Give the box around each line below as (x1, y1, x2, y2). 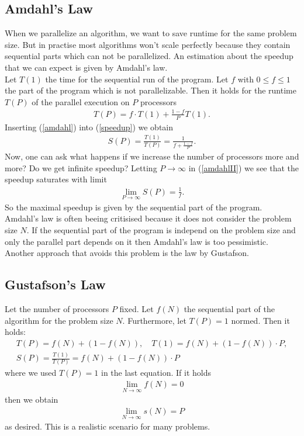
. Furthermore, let (122, 314, 186, 326)
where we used (5, 366, 57, 379)
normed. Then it (231, 314, 290, 326)
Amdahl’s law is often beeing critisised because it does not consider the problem (5, 212, 292, 224)
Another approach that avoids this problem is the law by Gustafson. (5, 247, 249, 259)
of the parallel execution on (32, 95, 130, 108)
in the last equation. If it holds (101, 366, 212, 379)
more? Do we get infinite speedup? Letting (5, 161, 157, 174)
